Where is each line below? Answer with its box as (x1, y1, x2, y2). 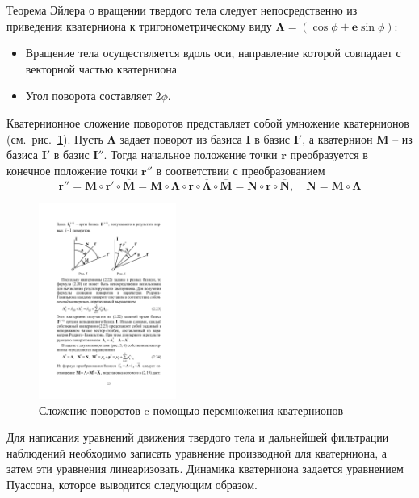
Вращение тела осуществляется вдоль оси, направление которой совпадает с (25, 44, 401, 61)
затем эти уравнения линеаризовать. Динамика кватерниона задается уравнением (6, 460, 404, 477)
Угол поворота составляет (25, 87, 152, 104)
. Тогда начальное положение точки (103, 146, 278, 163)
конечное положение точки (6, 161, 138, 178)
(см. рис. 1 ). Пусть (6, 130, 103, 147)
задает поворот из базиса (119, 130, 242, 147)
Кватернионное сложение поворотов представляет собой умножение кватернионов (6, 114, 409, 131)
